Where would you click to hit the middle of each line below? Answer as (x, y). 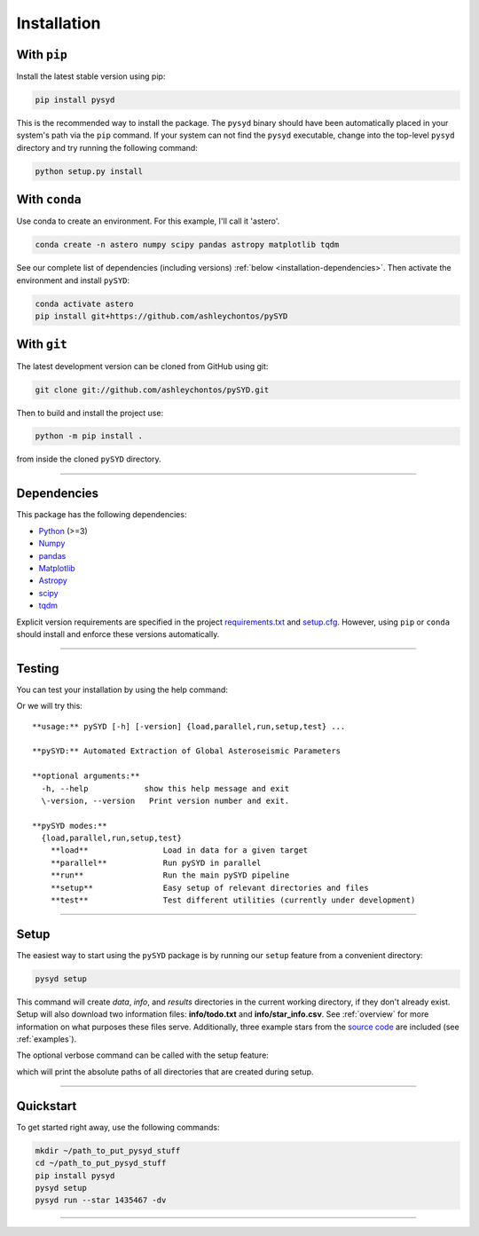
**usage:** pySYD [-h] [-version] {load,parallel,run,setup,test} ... (189, 726)
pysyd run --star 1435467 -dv (101, 1201)
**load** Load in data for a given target (179, 850)
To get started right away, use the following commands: (118, 1127)
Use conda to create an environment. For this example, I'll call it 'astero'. (148, 221)
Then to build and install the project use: (90, 413)
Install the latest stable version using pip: (91, 76)
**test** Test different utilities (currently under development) (233, 900)
